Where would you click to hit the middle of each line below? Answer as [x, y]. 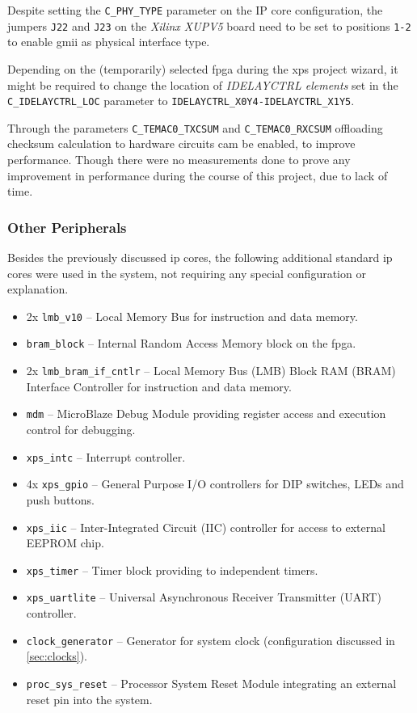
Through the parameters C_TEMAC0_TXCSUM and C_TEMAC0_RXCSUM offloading [195, 127]
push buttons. [60, 499]
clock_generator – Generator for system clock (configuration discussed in [211, 640]
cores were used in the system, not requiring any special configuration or [187, 273]
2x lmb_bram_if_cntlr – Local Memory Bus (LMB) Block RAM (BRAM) [211, 371]
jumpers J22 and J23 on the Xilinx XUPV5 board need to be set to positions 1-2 [209, 25]
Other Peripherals [67, 227]
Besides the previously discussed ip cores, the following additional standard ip [200, 257]
